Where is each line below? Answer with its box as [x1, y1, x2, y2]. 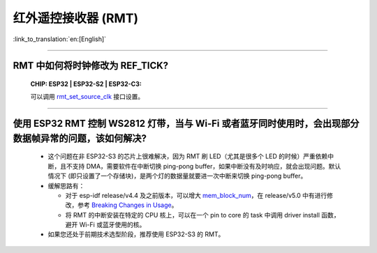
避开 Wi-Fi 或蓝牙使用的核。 [65, 220, 146, 229]
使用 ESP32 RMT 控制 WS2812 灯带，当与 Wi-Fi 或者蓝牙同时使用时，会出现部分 [13, 118, 360, 130]
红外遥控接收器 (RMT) [13, 10, 139, 26]
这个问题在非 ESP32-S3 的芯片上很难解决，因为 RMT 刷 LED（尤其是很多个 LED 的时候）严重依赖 [47, 152, 328, 160]
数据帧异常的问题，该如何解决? [13, 132, 147, 144]
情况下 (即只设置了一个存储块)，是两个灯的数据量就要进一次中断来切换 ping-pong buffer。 [47, 171, 307, 181]
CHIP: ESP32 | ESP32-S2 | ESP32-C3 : [30, 79, 142, 88]
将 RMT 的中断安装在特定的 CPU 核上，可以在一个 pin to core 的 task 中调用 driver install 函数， [65, 210, 340, 219]
